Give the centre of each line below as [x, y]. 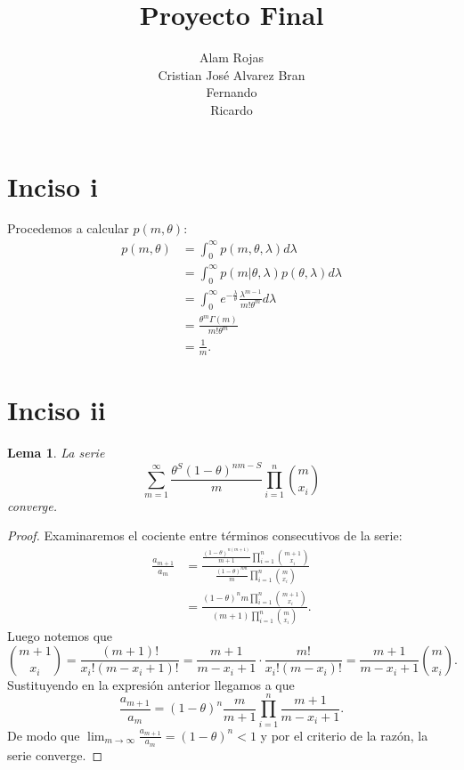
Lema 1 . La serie [56, 452]
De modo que [44, 735]
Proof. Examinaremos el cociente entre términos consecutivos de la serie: [205, 535]
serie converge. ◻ [55, 754]
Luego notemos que [60, 636]
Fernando [232, 92]
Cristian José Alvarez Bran [232, 74]
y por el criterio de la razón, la [344, 735]
